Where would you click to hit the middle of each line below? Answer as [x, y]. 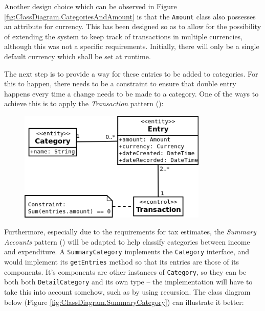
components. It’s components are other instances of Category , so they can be [125, 271]
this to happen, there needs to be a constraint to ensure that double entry [120, 83]
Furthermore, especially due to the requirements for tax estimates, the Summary [130, 232]
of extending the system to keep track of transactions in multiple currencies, [124, 36]
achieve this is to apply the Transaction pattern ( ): [84, 103]
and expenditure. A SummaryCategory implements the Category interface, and [127, 252]
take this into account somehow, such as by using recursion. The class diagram [127, 292]
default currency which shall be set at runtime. [78, 56]
